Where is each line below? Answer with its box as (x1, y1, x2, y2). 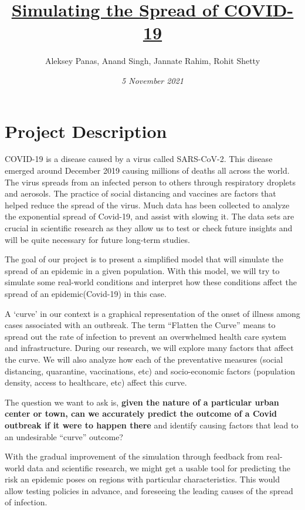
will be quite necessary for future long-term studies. (5, 233, 190, 245)
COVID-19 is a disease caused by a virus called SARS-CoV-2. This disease (5, 153, 273, 165)
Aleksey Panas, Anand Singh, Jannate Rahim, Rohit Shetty (45, 55, 260, 67)
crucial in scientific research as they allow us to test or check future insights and (5, 222, 293, 234)
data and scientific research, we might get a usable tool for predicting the (27, 461, 290, 474)
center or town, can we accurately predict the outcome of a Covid (5, 407, 277, 420)
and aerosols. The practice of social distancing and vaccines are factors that (5, 187, 276, 200)
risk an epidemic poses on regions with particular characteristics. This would (5, 473, 280, 485)
